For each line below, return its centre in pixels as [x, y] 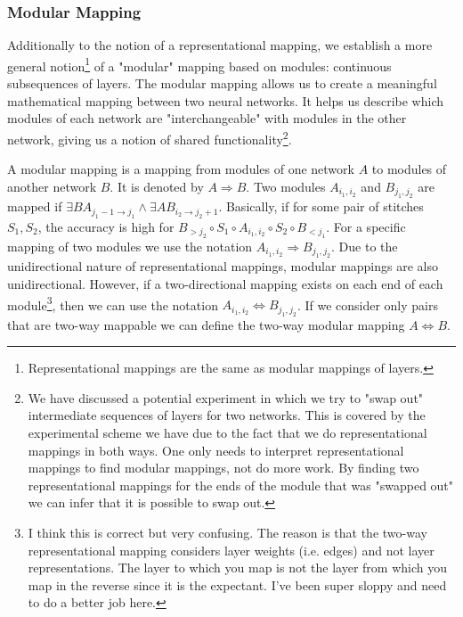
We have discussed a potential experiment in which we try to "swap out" [226, 397]
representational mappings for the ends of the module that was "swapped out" [241, 485]
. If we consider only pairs [367, 304]
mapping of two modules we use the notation [130, 246]
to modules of [409, 169]
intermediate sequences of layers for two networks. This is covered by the [227, 415]
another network [52, 186]
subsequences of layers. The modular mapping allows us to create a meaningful [222, 83]
